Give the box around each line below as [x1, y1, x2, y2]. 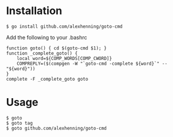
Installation [6, 4, 63, 18]
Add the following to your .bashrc [6, 34, 87, 41]
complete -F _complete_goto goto [6, 76, 89, 82]
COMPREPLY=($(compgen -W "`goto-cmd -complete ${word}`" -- [17, 61, 168, 66]
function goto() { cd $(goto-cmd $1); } [6, 45, 107, 51]
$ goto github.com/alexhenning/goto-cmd [6, 125, 107, 131]
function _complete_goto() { [6, 50, 78, 56]
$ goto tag [6, 120, 33, 126]
